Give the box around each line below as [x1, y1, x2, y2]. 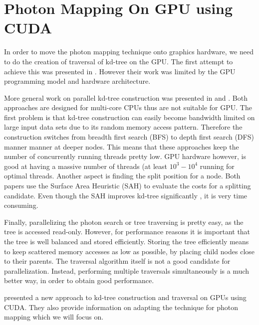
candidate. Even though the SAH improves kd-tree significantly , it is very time [4, 190, 248, 200]
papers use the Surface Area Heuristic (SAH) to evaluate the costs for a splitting [4, 180, 251, 191]
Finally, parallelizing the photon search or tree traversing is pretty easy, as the [4, 216, 244, 227]
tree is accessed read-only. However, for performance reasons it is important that [4, 226, 251, 237]
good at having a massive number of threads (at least [4, 161, 168, 171]
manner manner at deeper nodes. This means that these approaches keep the [4, 141, 239, 152]
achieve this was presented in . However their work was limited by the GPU [4, 66, 236, 76]
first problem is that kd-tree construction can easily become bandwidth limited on [4, 112, 255, 122]
